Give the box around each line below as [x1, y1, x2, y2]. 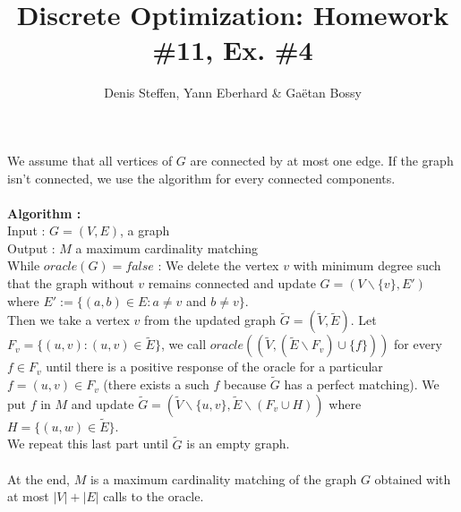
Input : [7, 221, 46, 240]
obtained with [374, 469, 451, 488]
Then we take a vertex [7, 311, 130, 329]
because [224, 375, 267, 394]
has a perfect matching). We [284, 375, 440, 394]
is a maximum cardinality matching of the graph [90, 469, 357, 488]
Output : [7, 238, 55, 257]
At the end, [7, 469, 70, 488]
